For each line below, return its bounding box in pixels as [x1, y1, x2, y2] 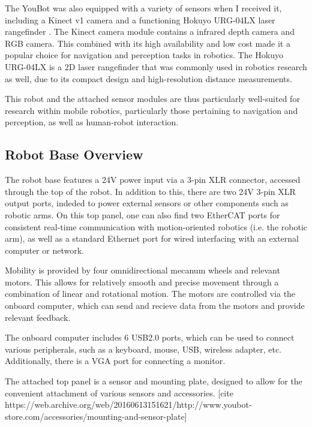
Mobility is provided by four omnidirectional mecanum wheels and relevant [5, 264, 280, 276]
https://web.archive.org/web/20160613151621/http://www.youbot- [5, 398, 252, 411]
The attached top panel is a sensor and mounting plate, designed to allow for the [5, 375, 302, 387]
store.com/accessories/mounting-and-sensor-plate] [5, 410, 187, 422]
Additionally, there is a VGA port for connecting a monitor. [5, 354, 226, 367]
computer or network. [5, 243, 84, 256]
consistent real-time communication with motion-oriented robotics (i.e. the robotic [5, 220, 307, 233]
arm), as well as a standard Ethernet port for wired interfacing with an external [5, 232, 299, 245]
